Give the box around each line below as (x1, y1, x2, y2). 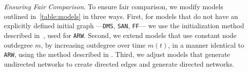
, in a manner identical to (168, 39, 245, 50)
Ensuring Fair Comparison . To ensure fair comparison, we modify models (4, 1, 223, 11)
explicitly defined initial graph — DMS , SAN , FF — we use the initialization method (4, 20, 245, 31)
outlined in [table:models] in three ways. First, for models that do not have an (4, 11, 238, 21)
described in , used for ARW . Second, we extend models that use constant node (4, 30, 237, 40)
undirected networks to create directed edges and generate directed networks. (4, 58, 234, 69)
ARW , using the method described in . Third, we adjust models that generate (4, 49, 230, 59)
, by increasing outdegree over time (41, 39, 146, 50)
